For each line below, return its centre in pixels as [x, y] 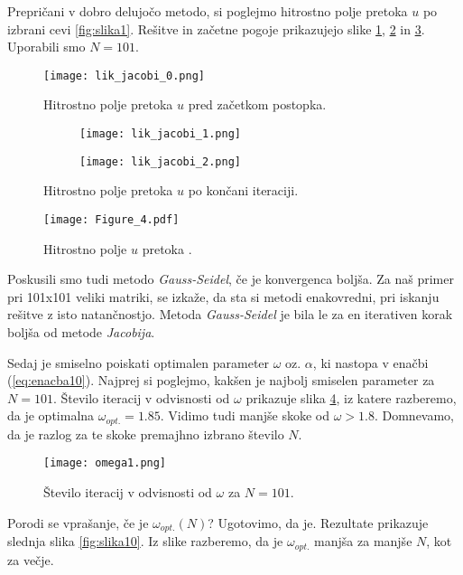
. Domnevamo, [414, 415]
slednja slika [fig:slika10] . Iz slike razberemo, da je [145, 541]
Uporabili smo [46, 47]
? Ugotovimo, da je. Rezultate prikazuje [318, 522]
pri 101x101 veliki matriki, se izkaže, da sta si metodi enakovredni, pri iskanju [223, 296]
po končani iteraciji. [243, 190]
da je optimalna [51, 415]
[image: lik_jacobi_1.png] [160, 134]
